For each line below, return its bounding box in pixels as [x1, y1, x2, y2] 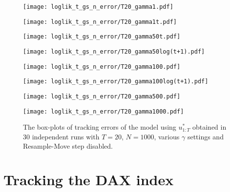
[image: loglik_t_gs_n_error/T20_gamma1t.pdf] [23, 18, 177, 25]
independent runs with [32, 131, 100, 141]
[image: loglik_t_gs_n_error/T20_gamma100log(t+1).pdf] [23, 78, 209, 85]
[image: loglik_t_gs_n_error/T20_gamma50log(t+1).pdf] [23, 48, 205, 55]
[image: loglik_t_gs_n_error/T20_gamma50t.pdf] [23, 33, 181, 40]
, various [154, 131, 180, 141]
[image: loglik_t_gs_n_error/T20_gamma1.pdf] [23, 3, 173, 10]
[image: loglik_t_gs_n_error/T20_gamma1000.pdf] [23, 108, 184, 115]
